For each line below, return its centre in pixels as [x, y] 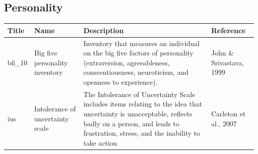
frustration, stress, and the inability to [142, 133]
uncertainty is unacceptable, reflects [138, 113]
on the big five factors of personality [138, 53]
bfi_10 [18, 62]
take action [100, 142]
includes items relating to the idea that [143, 104]
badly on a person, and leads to [131, 123]
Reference [228, 30]
